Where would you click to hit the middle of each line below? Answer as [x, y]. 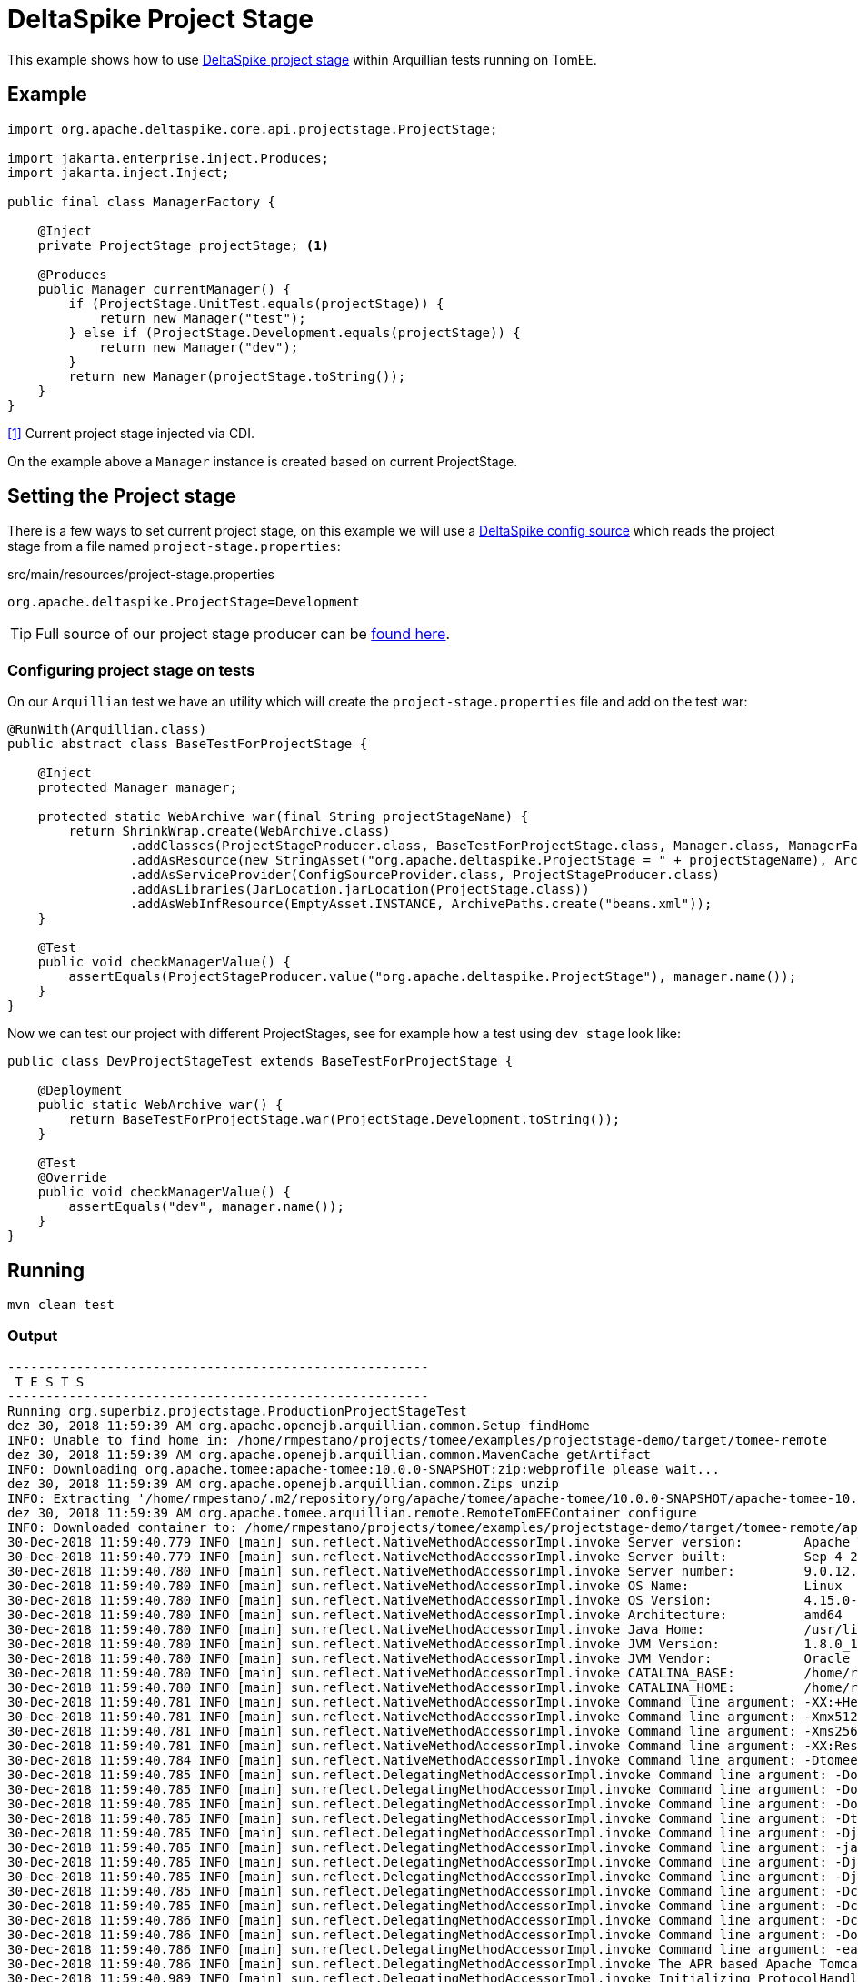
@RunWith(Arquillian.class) [107, 730]
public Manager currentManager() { [164, 289]
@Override [72, 1178]
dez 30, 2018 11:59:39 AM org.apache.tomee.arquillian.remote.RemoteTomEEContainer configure [352, 1512]
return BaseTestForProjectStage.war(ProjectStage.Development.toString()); [344, 1120]
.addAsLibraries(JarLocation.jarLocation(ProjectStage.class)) [359, 890]
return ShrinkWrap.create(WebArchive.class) [229, 831]
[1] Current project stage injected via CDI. [131, 433]
